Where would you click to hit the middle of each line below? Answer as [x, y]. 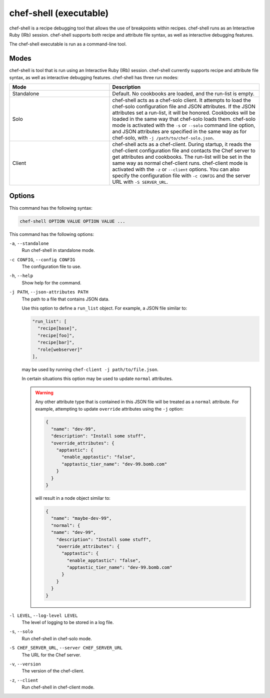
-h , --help [21, 276]
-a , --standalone [29, 243]
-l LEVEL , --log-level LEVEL [43, 615]
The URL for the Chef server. [51, 655]
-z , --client [24, 680]
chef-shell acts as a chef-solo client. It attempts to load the [181, 100]
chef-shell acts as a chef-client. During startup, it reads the [182, 144]
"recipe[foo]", [56, 335]
